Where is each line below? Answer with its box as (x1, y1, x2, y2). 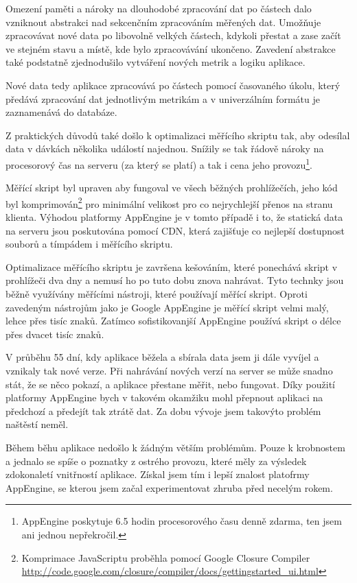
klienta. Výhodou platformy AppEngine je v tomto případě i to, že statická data (5, 210, 343, 224)
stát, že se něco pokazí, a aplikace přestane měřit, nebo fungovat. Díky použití (5, 377, 335, 391)
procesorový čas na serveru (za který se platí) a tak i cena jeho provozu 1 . (5, 155, 312, 171)
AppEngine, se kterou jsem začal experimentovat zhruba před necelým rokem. (5, 480, 333, 495)
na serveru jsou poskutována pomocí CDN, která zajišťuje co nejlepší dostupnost (5, 223, 345, 237)
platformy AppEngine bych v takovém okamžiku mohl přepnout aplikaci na (5, 390, 323, 405)
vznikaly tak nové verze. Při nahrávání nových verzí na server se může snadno (5, 363, 333, 377)
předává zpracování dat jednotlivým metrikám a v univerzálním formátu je (5, 91, 320, 106)
